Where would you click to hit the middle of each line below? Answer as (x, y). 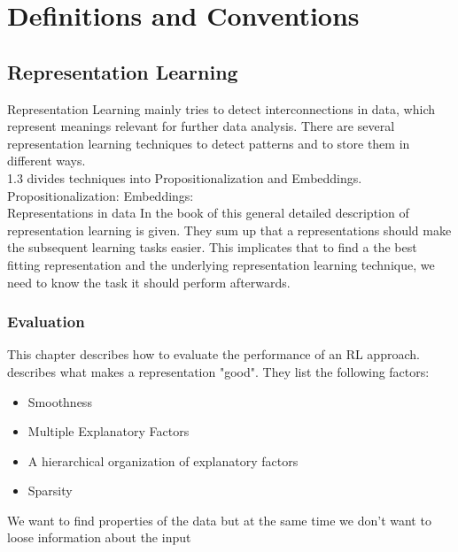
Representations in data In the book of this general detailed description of (208, 213)
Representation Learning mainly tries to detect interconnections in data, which (221, 108)
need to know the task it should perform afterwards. (149, 282)
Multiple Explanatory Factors (109, 431)
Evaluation (46, 322)
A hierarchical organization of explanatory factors (163, 460)
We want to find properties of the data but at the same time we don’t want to (219, 520)
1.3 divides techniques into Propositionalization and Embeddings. (185, 177)
